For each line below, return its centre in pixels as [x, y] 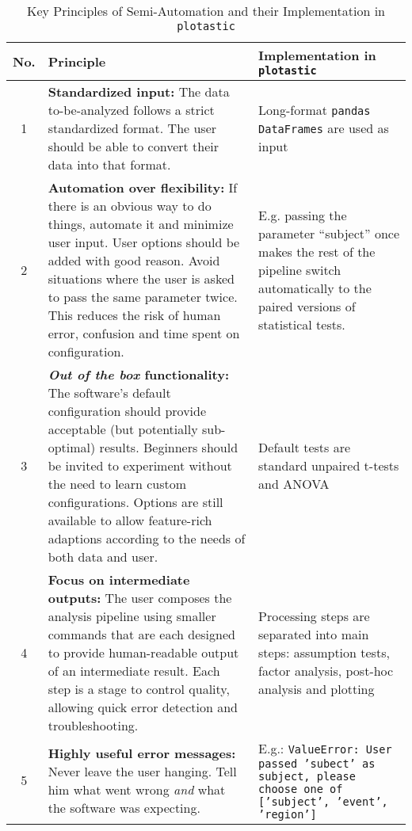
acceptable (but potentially [123, 429]
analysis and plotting [317, 689]
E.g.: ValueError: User [325, 748]
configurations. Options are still [135, 502]
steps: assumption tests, [324, 652]
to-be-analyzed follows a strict [131, 110]
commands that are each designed [141, 634]
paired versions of [307, 306]
